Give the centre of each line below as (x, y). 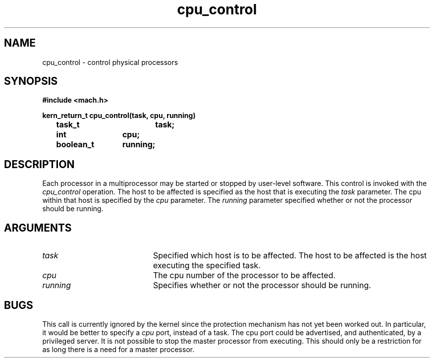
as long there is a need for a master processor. (118, 349)
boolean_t (75, 145)
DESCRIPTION (39, 164)
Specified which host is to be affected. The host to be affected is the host (290, 256)
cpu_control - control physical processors (110, 62)
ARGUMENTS (38, 228)
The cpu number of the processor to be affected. (244, 275)
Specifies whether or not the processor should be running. (262, 285)
